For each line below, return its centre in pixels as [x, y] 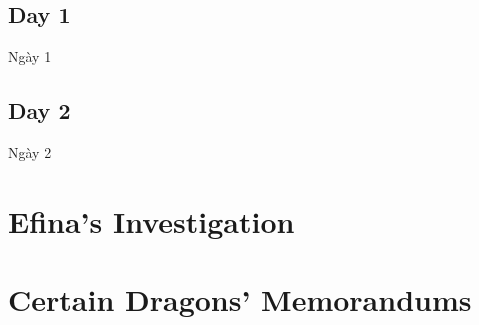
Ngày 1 [30, 56]
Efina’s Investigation [151, 220]
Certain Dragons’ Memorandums [240, 299]
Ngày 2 [30, 152]
